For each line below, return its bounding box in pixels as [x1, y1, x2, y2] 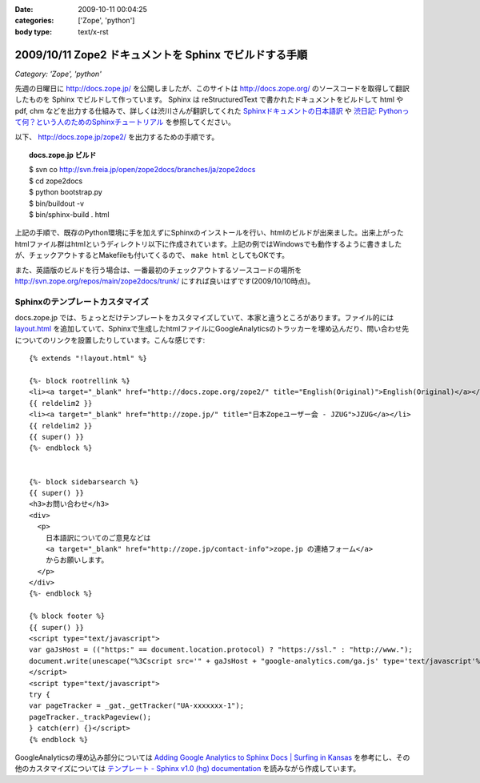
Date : [14, 5, 34, 14]
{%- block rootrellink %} [29, 376, 131, 386]
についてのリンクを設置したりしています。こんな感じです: [14, 335, 206, 344]
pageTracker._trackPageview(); [29, 713, 152, 721]
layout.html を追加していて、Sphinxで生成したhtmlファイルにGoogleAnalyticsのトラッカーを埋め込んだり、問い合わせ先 [14, 324, 410, 334]
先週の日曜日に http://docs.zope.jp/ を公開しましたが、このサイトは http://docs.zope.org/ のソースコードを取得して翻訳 [14, 84, 410, 94]
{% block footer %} [29, 612, 106, 620]
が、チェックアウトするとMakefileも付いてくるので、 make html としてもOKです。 [14, 251, 290, 260]
